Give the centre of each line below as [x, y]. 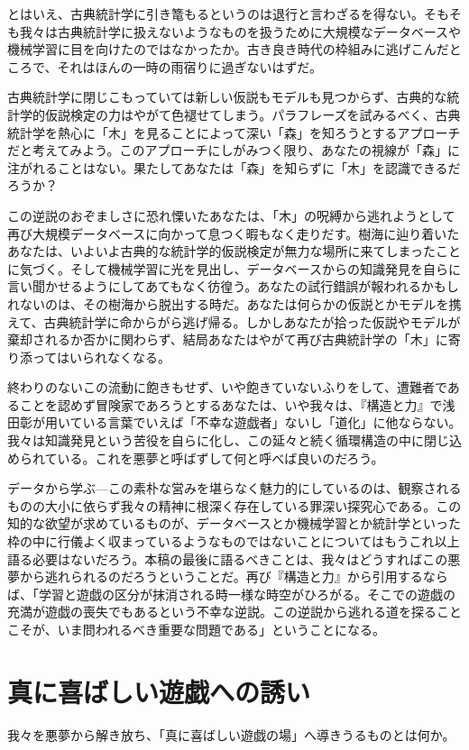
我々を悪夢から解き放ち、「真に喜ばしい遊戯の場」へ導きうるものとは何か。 [231, 734]
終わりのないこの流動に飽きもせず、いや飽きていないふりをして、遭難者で [227, 387]
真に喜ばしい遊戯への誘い [159, 691]
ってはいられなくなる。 [101, 357]
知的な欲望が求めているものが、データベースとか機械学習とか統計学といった [234, 523]
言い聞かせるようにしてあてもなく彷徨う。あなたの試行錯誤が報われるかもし [233, 286]
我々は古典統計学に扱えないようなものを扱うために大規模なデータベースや [240, 31]
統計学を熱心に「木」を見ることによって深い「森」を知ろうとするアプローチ [234, 132]
